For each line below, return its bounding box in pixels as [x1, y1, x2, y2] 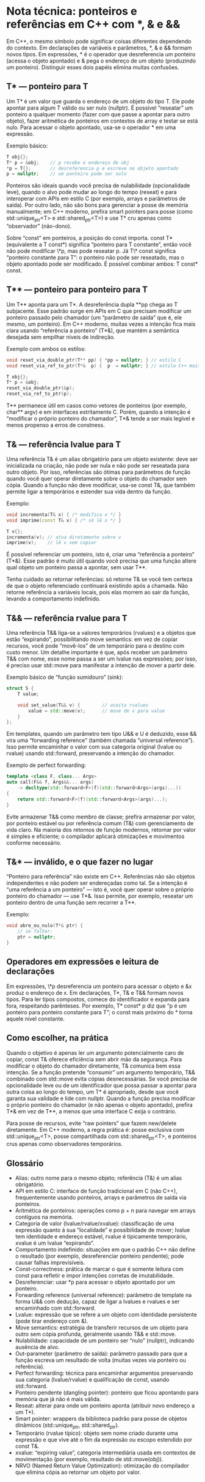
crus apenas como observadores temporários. [6, 1140, 123, 1148]
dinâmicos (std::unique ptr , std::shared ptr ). [15, 1421, 120, 1430]
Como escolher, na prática [6, 1033, 109, 1043]
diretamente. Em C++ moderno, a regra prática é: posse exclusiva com [6, 1126, 184, 1133]
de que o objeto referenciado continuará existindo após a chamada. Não [6, 582, 188, 589]
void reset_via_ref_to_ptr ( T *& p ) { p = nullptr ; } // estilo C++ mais [6, 362, 201, 369]
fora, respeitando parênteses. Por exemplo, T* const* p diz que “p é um [6, 1002, 187, 1009]
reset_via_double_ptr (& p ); [6, 385, 75, 391]
